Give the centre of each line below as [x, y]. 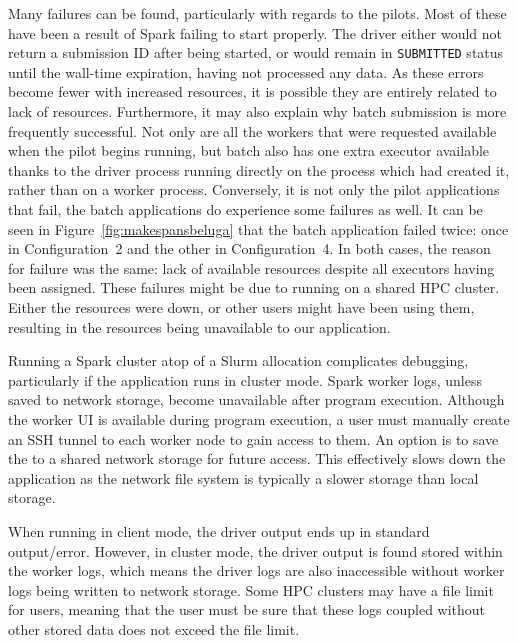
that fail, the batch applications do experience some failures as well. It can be [245, 209]
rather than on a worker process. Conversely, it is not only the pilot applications [254, 189]
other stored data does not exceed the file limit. [154, 628]
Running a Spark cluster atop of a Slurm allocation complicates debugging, [238, 360]
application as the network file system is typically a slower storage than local [243, 477]
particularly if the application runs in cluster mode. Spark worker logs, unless [245, 379]
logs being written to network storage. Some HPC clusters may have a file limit [251, 589]
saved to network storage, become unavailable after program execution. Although [256, 399]
